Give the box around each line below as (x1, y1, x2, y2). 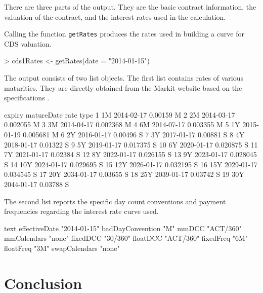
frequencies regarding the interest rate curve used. (4, 206, 159, 216)
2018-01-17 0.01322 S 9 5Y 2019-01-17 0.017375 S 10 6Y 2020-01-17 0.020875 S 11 (4, 139, 258, 150)
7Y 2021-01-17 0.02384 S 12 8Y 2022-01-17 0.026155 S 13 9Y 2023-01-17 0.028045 (4, 149, 257, 160)
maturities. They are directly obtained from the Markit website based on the (4, 82, 242, 93)
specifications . (4, 92, 50, 103)
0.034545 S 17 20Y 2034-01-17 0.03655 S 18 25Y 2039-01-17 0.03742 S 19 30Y (4, 169, 244, 179)
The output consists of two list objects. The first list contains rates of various (4, 72, 243, 83)
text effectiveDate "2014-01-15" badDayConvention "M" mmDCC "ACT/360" (4, 223, 242, 233)
